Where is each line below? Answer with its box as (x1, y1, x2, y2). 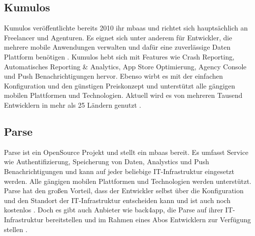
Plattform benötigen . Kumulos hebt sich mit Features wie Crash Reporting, (4, 51, 235, 61)
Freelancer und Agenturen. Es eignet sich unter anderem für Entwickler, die (4, 32, 232, 42)
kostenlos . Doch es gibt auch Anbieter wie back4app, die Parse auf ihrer (4, 205, 223, 215)
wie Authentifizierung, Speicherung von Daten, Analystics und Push (4, 156, 209, 167)
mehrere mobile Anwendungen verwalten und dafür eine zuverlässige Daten (4, 42, 231, 52)
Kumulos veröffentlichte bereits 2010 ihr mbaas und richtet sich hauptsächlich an (4, 23, 248, 33)
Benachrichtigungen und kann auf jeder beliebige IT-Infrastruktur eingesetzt (4, 166, 235, 176)
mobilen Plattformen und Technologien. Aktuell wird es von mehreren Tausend (4, 90, 243, 100)
